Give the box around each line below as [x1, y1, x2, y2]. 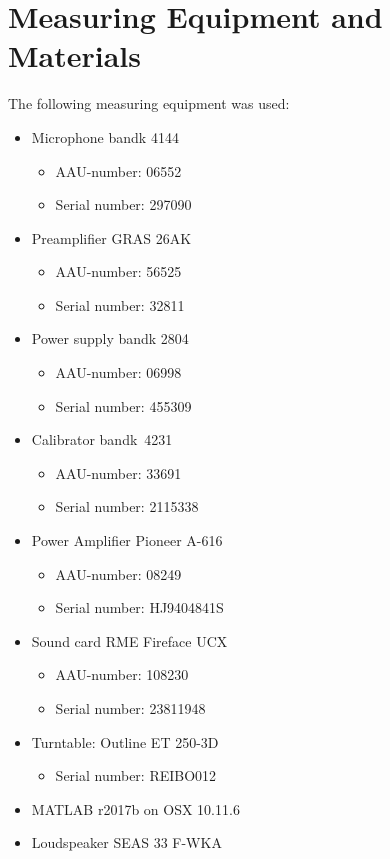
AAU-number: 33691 [55, 462, 182, 483]
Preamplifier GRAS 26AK [31, 227, 192, 248]
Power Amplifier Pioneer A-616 [31, 530, 223, 551]
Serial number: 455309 [55, 395, 192, 416]
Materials [8, 35, 142, 76]
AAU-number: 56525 [55, 261, 182, 282]
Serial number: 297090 [55, 194, 192, 215]
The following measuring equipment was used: [8, 93, 290, 114]
